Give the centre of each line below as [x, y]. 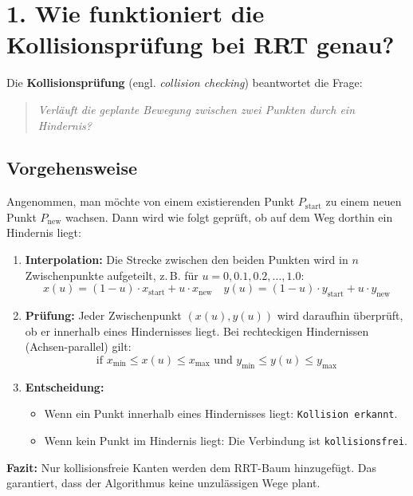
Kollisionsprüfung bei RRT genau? [201, 44]
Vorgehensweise [72, 168]
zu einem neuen [364, 201]
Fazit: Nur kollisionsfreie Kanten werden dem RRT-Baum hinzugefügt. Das [191, 467]
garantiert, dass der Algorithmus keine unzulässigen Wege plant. [163, 483]
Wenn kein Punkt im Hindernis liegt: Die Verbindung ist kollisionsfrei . [226, 440]
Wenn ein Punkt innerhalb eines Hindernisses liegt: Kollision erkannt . [221, 413]
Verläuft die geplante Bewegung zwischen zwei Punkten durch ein [197, 109]
